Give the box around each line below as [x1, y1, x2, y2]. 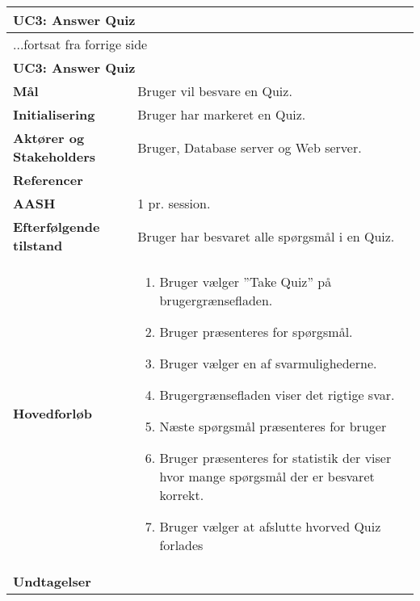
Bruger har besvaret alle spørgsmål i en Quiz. [137, 226, 395, 246]
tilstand [13, 236, 63, 254]
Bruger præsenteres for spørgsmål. [159, 322, 353, 341]
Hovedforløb [13, 404, 92, 422]
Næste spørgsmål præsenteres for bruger [159, 417, 387, 435]
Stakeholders [13, 147, 95, 166]
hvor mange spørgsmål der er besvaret [159, 467, 375, 485]
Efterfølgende [13, 217, 100, 236]
